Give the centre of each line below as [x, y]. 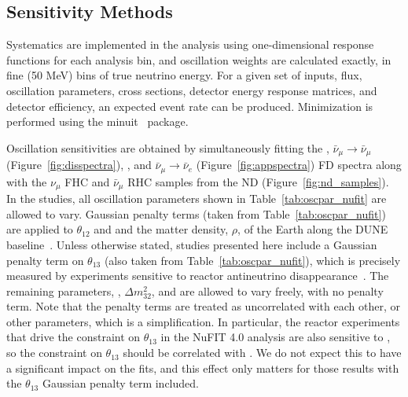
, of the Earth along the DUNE [313, 229]
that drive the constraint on [74, 337]
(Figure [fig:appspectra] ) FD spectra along [299, 165]
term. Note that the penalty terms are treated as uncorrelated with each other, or [203, 306]
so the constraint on [54, 353]
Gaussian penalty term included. [120, 383]
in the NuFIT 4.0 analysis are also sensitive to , [276, 337]
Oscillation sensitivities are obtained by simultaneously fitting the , [168, 147]
